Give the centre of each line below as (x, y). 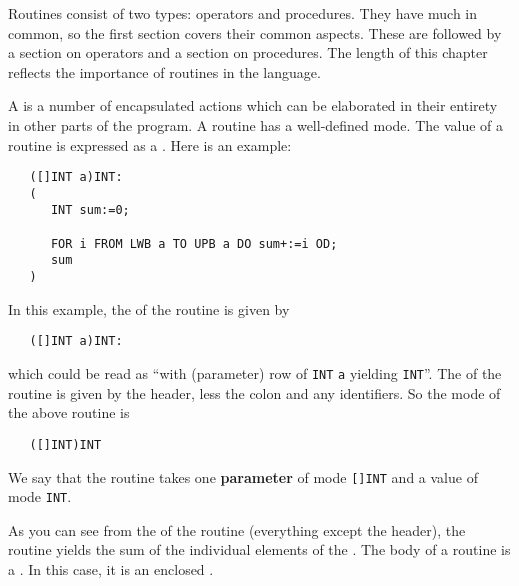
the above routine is (69, 412)
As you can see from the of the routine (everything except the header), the (237, 529)
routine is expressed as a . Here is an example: (150, 144)
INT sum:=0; (90, 210)
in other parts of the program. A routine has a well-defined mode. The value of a (256, 124)
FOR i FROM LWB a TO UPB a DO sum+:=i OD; (194, 243)
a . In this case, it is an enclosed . (111, 569)
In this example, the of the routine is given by (149, 308)
